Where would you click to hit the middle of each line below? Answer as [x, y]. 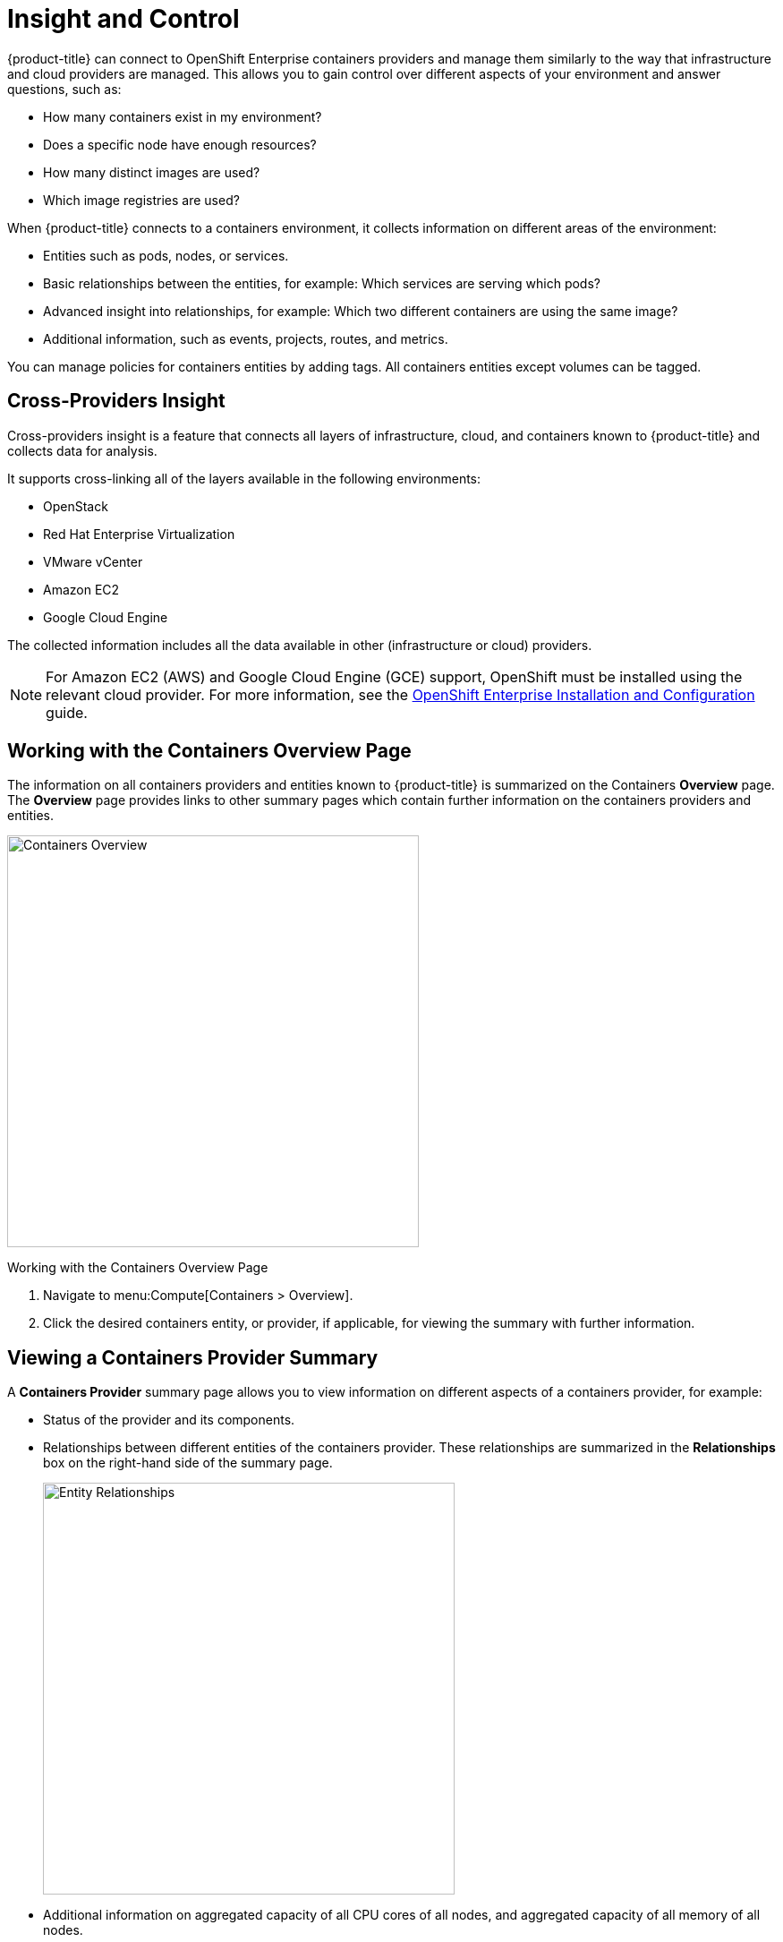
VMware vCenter [93, 561]
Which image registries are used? [141, 200]
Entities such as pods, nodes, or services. [166, 255]
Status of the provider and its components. [169, 1420]
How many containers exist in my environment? [183, 116]
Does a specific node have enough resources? [180, 144]
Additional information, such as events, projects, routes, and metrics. [246, 338]
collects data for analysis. [82, 450]
